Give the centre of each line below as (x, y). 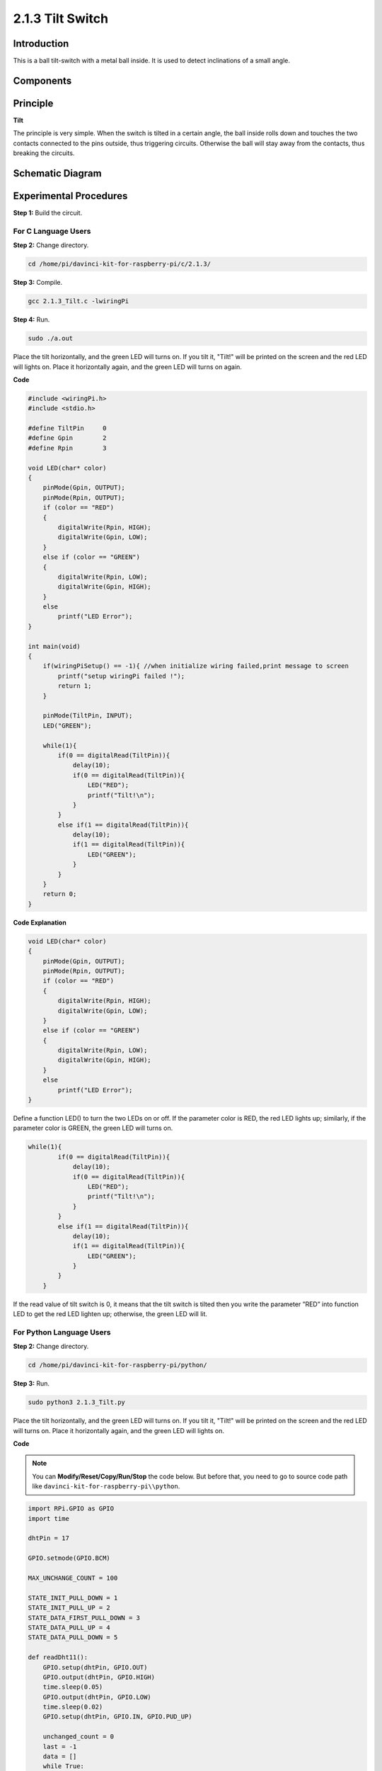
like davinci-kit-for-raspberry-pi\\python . (106, 1486)
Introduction (41, 44)
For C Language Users (52, 231)
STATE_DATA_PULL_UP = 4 (69, 1627)
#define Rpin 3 (67, 448)
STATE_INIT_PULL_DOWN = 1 (73, 1598)
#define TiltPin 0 (67, 428)
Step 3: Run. (31, 1384)
